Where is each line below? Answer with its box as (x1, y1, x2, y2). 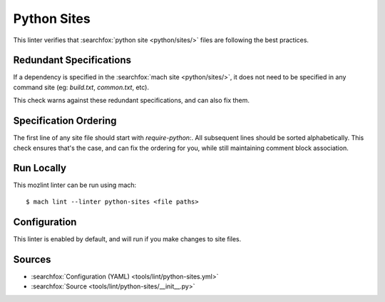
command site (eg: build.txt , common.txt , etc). (13, 83, 150, 91)
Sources (13, 253, 51, 266)
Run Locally (13, 162, 67, 174)
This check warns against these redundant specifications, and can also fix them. (13, 96, 250, 105)
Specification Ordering (13, 115, 117, 127)
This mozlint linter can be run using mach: (13, 181, 137, 189)
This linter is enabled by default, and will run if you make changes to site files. (13, 234, 242, 243)
